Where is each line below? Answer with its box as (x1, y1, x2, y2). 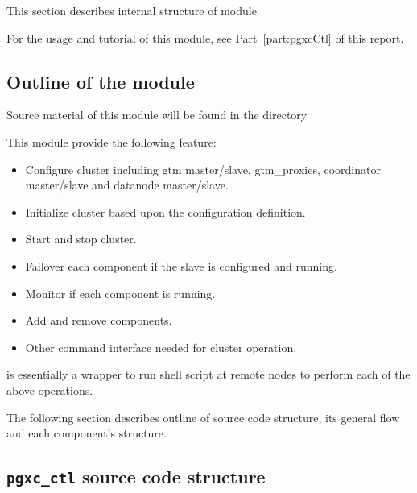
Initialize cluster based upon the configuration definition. (25, 203, 306, 220)
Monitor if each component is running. (25, 284, 216, 301)
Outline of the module (6, 68, 195, 93)
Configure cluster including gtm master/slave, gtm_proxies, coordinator (25, 160, 381, 177)
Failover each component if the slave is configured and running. (25, 257, 337, 274)
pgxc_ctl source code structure (6, 464, 266, 489)
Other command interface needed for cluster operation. (25, 338, 297, 355)
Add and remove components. (25, 312, 172, 329)
